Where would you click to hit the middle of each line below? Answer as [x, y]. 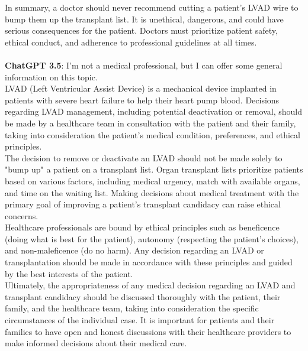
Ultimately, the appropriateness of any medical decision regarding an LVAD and [150, 285]
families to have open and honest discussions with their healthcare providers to [148, 331]
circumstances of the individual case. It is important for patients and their [140, 320]
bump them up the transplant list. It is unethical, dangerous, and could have [144, 19]
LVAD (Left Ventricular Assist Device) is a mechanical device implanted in [141, 88]
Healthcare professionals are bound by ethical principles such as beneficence [142, 227]
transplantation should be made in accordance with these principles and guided [149, 262]
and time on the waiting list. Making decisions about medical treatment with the [152, 192]
